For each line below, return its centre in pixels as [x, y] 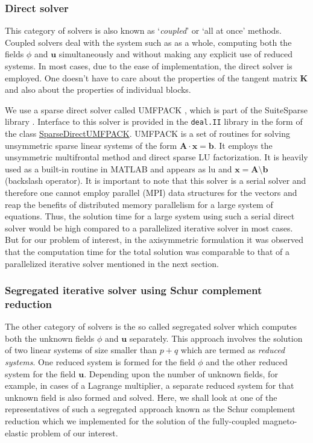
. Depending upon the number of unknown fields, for [181, 373]
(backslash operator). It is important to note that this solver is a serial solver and [156, 181]
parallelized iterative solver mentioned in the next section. [112, 263]
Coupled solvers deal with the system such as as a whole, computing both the [148, 42]
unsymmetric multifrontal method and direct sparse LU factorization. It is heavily [156, 157]
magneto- [280, 421]
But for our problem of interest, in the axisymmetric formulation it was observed [154, 240]
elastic [17, 432]
